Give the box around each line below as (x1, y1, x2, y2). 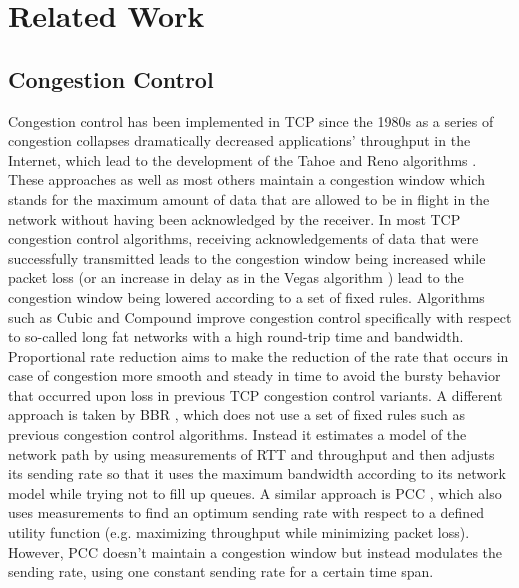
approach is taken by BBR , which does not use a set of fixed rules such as (8, 404, 465, 425)
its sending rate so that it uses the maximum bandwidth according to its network (8, 463, 506, 484)
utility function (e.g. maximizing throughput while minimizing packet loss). (8, 522, 470, 543)
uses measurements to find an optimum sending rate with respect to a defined (8, 502, 485, 523)
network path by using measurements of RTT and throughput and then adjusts (8, 443, 495, 464)
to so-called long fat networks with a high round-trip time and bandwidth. (8, 326, 464, 347)
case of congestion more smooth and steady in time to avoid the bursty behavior (8, 365, 501, 386)
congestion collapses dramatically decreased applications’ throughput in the (8, 130, 471, 151)
